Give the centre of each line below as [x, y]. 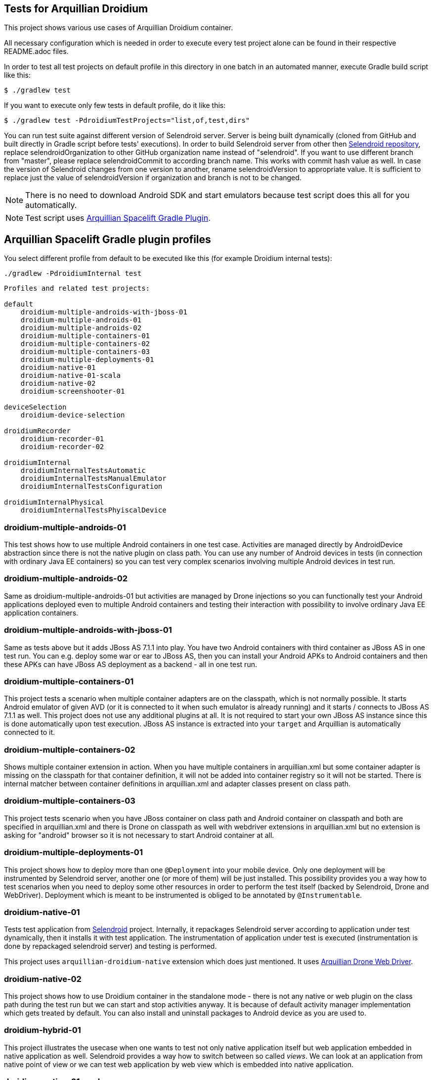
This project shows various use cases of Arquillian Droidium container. [119, 28]
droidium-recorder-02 [62, 447]
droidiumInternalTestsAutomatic [83, 471]
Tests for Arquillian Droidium [76, 9]
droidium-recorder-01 [62, 439]
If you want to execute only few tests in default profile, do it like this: [115, 105]
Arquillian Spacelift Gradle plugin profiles [108, 239]
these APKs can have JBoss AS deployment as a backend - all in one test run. [130, 664]
